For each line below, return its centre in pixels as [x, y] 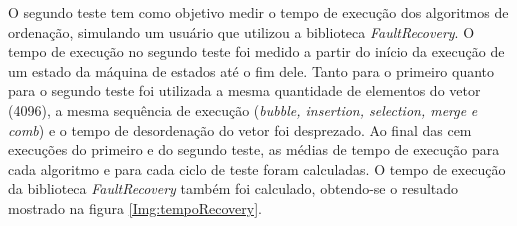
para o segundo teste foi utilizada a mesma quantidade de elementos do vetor [244, 90]
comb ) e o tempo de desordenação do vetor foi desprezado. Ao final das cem [240, 129]
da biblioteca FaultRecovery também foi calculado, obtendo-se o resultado [233, 188]
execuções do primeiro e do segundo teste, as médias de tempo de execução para [254, 149]
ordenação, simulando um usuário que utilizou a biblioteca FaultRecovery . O [241, 31]
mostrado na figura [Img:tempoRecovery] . [135, 207]
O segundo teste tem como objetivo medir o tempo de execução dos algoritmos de [258, 12]
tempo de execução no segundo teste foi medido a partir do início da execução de [256, 51]
